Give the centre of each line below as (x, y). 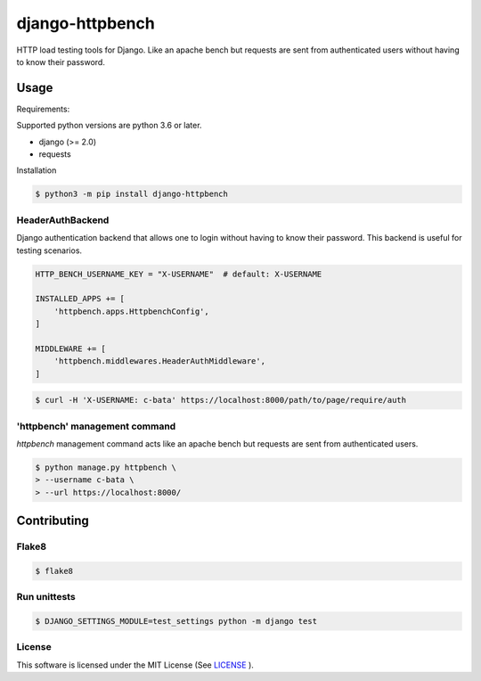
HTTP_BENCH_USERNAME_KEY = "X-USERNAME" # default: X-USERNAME (179, 274)
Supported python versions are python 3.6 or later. (109, 126)
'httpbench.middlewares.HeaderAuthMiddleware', (160, 361)
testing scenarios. (49, 250)
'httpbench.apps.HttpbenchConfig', (131, 311)
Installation (37, 170)
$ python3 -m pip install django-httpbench (132, 194)
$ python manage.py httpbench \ (106, 467)
